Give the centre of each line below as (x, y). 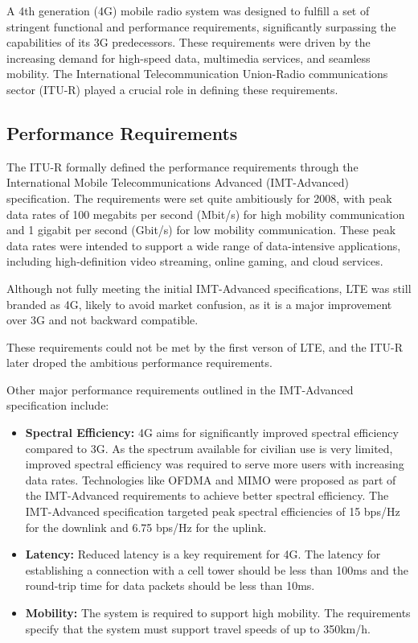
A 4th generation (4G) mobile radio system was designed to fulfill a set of (188, 10)
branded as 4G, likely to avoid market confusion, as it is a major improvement (199, 304)
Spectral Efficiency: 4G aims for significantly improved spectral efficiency (212, 433)
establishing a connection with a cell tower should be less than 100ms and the (217, 569)
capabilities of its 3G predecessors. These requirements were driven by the (189, 42)
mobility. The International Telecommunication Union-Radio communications (197, 74)
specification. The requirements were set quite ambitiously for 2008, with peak (199, 198)
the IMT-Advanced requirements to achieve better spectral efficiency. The (207, 495)
